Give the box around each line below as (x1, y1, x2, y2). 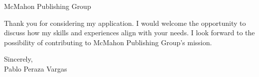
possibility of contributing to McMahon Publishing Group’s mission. (4, 37, 212, 47)
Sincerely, (4, 54, 33, 64)
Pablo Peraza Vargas (4, 63, 67, 74)
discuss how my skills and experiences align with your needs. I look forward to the (4, 27, 255, 38)
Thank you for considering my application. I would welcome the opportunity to (4, 17, 246, 28)
